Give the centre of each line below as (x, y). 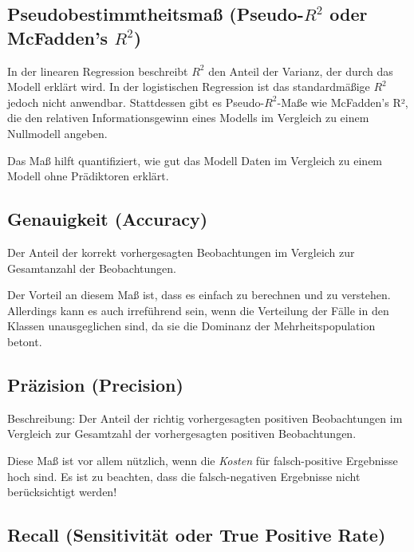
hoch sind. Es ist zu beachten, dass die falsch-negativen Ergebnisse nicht (184, 476)
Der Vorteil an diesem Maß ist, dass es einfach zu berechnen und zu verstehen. (199, 295)
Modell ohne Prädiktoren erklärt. (88, 176)
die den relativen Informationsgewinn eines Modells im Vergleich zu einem (188, 118)
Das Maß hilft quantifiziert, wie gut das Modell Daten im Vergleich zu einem (195, 160)
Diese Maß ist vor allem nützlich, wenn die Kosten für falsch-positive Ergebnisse (203, 460)
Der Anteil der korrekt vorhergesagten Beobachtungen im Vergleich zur (181, 252)
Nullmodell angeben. (57, 133)
